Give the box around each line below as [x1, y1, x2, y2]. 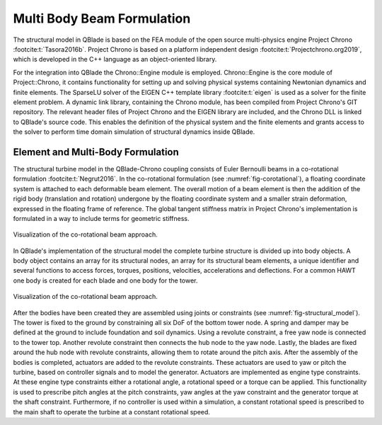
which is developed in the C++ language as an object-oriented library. [13, 55, 217, 64]
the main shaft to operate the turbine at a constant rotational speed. [13, 407, 210, 416]
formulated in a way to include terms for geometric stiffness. [13, 214, 190, 222]
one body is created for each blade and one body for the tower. [13, 276, 198, 285]
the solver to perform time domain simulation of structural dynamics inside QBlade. [13, 127, 255, 136]
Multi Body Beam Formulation [13, 11, 191, 26]
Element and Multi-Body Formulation [13, 146, 180, 158]
